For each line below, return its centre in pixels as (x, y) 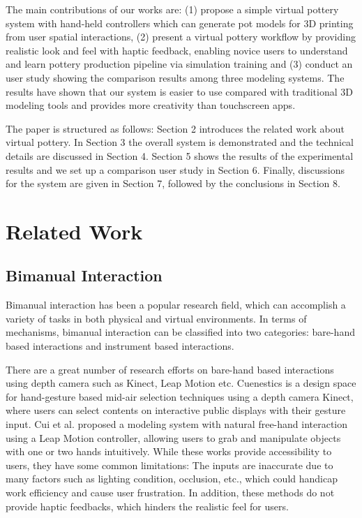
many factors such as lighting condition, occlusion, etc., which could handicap (172, 479)
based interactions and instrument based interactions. (120, 346)
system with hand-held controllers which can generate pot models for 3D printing (180, 23)
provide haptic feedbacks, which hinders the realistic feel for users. (147, 506)
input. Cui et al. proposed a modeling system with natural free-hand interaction (177, 424)
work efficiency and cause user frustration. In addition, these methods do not (170, 493)
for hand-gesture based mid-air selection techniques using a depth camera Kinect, (180, 396)
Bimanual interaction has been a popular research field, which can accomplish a (176, 305)
